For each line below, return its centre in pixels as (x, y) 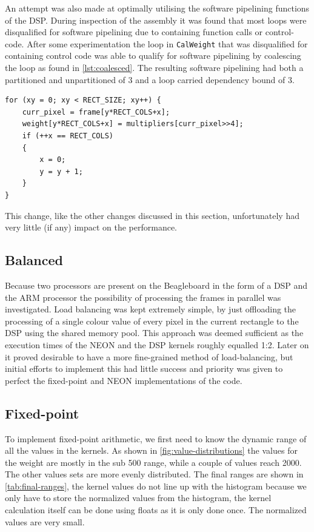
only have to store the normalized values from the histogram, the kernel (138, 498)
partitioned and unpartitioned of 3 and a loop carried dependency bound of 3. (150, 79)
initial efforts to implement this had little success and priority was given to (144, 369)
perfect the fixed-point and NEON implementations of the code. (124, 380)
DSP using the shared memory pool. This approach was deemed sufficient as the (154, 333)
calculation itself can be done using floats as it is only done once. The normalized (156, 510)
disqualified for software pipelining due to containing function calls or (134, 32)
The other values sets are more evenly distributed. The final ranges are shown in (154, 474)
